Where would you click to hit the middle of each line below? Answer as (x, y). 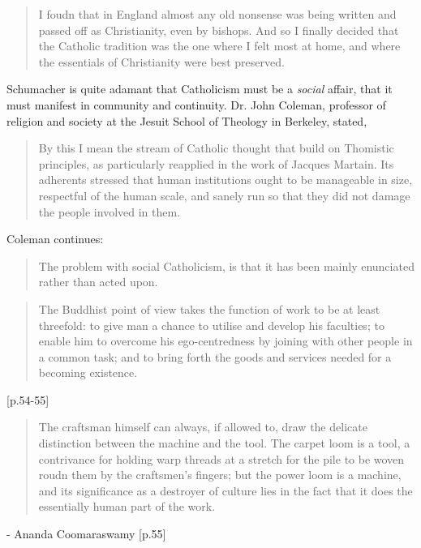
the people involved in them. (110, 211)
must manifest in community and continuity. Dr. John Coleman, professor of (196, 104)
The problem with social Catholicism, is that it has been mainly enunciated (226, 265)
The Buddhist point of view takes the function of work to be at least (209, 308)
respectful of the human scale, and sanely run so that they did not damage (224, 195)
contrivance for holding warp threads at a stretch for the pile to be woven (221, 458)
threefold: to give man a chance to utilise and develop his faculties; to (211, 325)
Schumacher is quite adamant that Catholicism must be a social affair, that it (200, 89)
